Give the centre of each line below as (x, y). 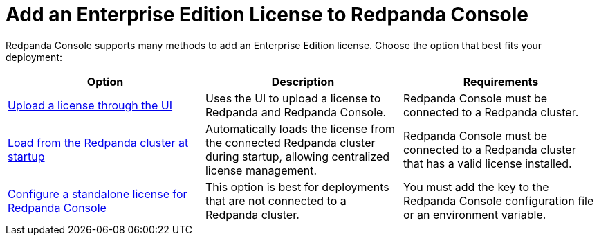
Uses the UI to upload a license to (293, 98)
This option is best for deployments (297, 187)
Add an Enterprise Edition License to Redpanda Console (267, 15)
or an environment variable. (474, 214)
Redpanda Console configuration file (498, 200)
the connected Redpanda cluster (290, 142)
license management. (261, 170)
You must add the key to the (476, 187)
